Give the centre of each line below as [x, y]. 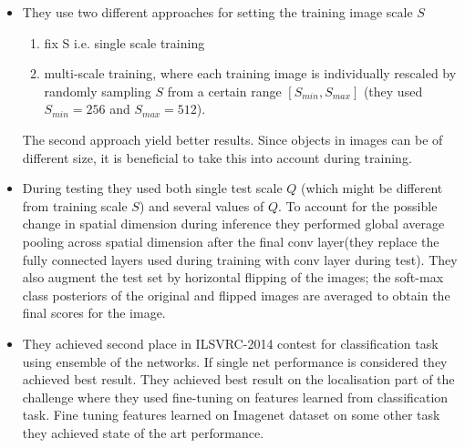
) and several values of [201, 205]
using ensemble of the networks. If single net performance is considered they [235, 361]
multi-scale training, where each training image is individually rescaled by [250, 73]
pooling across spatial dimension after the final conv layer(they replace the [231, 241]
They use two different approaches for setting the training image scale [217, 12]
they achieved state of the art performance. [143, 432]
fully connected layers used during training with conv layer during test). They [240, 259]
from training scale [75, 205]
